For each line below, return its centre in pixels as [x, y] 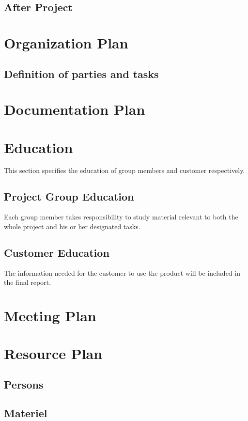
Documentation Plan [75, 109]
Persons [24, 384]
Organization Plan [66, 42]
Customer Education [57, 252]
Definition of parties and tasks [81, 73]
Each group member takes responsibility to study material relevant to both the [121, 217]
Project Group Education [69, 196]
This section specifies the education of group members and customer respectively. [124, 170]
